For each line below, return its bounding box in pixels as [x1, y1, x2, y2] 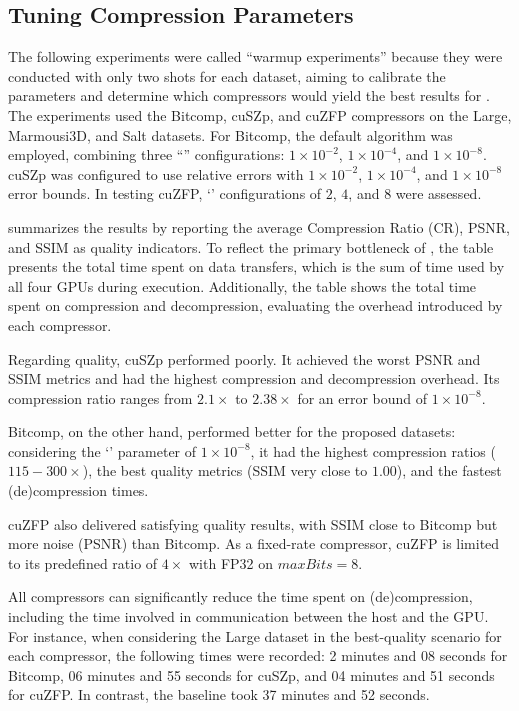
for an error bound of [297, 387, 428, 408]
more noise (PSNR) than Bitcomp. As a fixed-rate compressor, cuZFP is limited [8, 533, 500, 554]
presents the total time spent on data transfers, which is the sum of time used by [8, 256, 505, 277]
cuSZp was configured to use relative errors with [8, 163, 304, 184]
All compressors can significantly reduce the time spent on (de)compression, [8, 586, 473, 607]
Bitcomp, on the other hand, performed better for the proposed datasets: [8, 421, 456, 442]
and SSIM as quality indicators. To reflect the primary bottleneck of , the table [8, 236, 494, 257]
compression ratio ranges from [8, 387, 193, 408]
